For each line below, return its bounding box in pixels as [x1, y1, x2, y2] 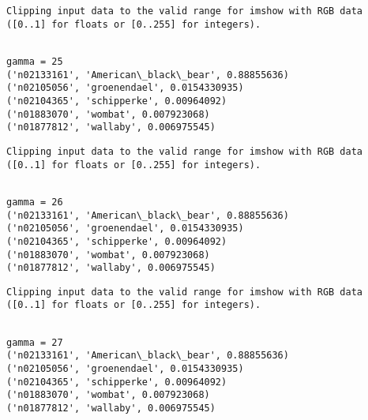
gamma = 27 [6, 336, 63, 348]
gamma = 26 [6, 196, 63, 208]
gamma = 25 [6, 55, 63, 67]
